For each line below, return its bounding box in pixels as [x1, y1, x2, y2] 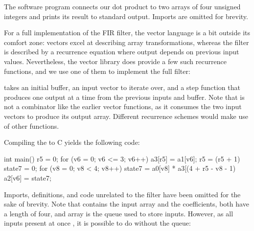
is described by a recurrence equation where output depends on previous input [4, 46, 239, 57]
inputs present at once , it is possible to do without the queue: [4, 218, 191, 228]
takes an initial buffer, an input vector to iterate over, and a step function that [4, 82, 240, 92]
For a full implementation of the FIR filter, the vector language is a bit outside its [4, 27, 250, 38]
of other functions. [4, 120, 59, 131]
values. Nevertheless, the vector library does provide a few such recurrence [4, 56, 227, 66]
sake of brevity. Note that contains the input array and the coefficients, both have [4, 199, 249, 209]
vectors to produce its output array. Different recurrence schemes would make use [4, 111, 248, 121]
